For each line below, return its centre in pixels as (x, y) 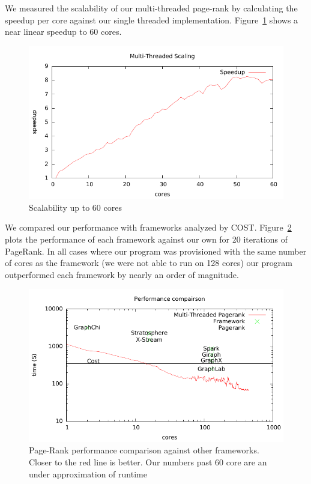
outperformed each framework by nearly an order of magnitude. (122, 274)
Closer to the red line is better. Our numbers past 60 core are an (148, 461)
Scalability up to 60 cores (75, 207)
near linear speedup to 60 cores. (63, 32)
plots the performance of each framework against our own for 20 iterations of (146, 239)
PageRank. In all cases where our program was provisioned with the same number (156, 251)
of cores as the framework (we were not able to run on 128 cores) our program (149, 263)
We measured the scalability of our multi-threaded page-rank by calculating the (151, 8)
